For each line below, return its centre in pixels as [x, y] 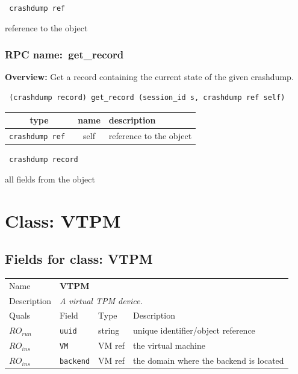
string [109, 330]
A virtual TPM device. [101, 300]
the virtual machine [169, 345]
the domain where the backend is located [209, 360]
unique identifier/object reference [194, 330]
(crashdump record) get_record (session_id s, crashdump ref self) [147, 98]
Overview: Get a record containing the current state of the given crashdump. [149, 77]
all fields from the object [50, 179]
